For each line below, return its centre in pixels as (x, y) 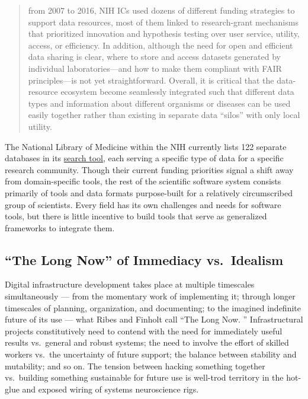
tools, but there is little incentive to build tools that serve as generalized (136, 216)
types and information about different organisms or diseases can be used (159, 103)
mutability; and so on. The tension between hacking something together (135, 366)
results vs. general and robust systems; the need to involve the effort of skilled (147, 342)
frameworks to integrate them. (60, 227)
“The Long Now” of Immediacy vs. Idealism (144, 259)
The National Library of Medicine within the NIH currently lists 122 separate (146, 146)
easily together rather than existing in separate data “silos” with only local (164, 115)
